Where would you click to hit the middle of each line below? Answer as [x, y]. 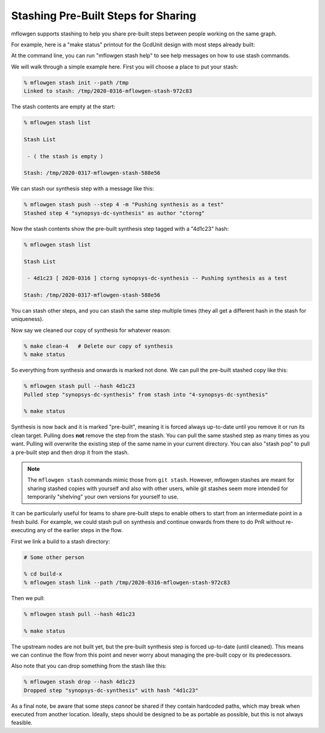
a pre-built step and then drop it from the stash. [70, 452]
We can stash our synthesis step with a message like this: [83, 189]
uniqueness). [27, 319]
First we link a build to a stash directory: [61, 541]
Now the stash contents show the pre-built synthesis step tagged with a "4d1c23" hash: [120, 228]
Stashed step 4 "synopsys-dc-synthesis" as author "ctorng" [114, 213]
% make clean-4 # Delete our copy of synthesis [98, 346]
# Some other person [54, 557]
